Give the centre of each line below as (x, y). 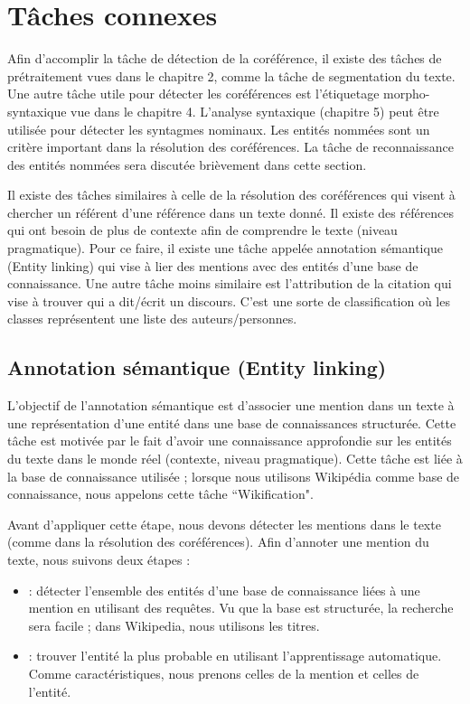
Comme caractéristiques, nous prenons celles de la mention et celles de (224, 673)
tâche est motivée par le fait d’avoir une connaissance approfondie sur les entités (230, 441)
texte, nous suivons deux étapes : (99, 559)
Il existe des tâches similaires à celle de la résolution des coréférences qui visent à (231, 195)
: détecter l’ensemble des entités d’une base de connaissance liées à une (224, 590)
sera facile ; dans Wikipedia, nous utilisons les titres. (174, 625)
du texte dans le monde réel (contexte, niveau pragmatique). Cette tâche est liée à (235, 459)
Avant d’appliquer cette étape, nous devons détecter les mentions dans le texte (224, 524)
